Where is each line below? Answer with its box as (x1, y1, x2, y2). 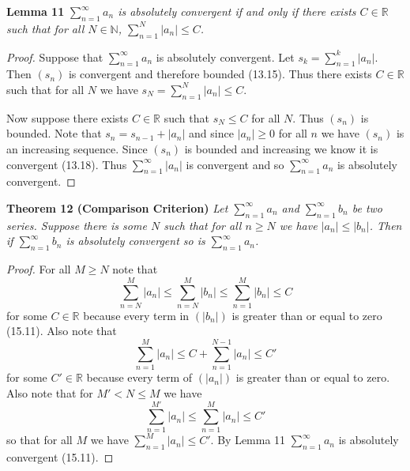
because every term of (86, 369, 193, 386)
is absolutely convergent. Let (156, 48, 295, 65)
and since (189, 125, 234, 141)
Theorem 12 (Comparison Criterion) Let (6, 199, 228, 216)
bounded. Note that (6, 125, 102, 141)
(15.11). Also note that (6, 322, 117, 339)
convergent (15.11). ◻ (6, 449, 114, 465)
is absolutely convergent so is (66, 232, 205, 249)
